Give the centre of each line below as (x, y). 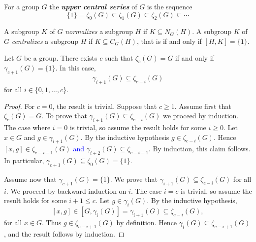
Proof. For (19, 106)
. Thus (52, 222)
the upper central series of (93, 6)
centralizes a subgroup (45, 41)
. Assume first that (203, 106)
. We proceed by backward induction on (66, 190)
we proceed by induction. (201, 116)
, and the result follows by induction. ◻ (64, 233)
